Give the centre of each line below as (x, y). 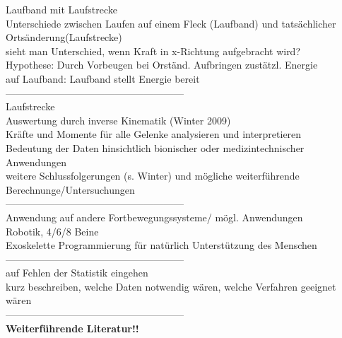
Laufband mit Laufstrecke (62, 9)
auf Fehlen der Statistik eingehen (77, 273)
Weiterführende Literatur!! (72, 328)
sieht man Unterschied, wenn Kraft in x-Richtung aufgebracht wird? (153, 51)
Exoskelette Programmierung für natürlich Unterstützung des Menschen (161, 245)
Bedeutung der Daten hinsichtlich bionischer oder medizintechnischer (155, 147)
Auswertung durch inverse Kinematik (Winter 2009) (118, 120)
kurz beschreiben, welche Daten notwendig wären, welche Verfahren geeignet (171, 286)
